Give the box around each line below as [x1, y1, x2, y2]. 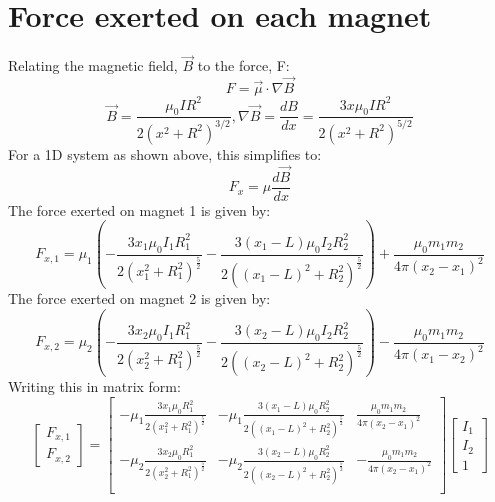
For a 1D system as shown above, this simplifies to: [8, 143, 322, 164]
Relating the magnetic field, [8, 55, 178, 76]
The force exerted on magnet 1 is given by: [8, 199, 271, 220]
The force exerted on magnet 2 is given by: [8, 287, 271, 308]
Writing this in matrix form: [8, 376, 181, 397]
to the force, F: [197, 55, 290, 76]
